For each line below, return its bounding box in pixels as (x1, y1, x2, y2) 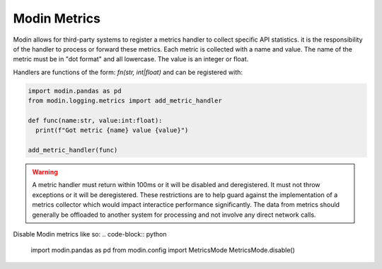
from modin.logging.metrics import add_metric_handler (28, 97, 222, 105)
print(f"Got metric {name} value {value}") (35, 126, 189, 134)
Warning (32, 168, 58, 177)
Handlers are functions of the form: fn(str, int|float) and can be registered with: (13, 68, 243, 76)
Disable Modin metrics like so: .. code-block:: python (13, 229, 167, 238)
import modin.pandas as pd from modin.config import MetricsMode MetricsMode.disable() (30, 246, 295, 254)
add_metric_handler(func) (28, 146, 118, 155)
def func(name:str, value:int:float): (28, 116, 163, 124)
